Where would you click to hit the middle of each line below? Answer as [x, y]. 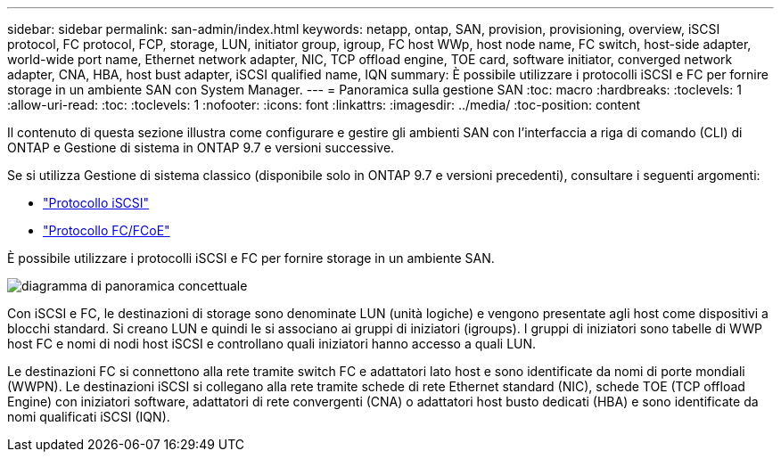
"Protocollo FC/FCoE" [107, 230]
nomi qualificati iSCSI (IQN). [89, 417]
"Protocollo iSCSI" [96, 203]
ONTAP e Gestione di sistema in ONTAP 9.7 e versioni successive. [201, 148]
